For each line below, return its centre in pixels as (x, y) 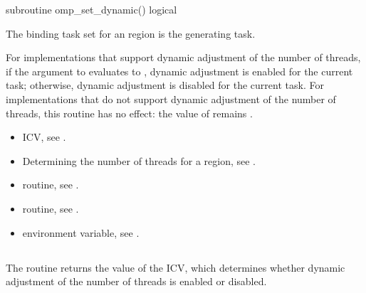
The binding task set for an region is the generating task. (131, 33)
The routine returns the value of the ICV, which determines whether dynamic (176, 267)
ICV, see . (44, 137)
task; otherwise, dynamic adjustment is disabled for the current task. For (165, 85)
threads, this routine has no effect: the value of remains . (129, 113)
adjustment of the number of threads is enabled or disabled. (136, 281)
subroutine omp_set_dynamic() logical (91, 9)
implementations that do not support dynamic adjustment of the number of (171, 98)
